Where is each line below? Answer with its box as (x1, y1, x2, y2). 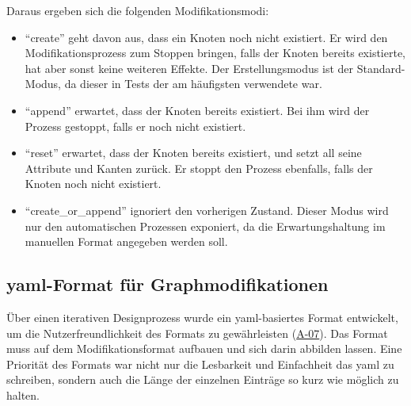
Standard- (356, 59, 405, 76)
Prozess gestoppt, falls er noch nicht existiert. (25, 117, 246, 134)
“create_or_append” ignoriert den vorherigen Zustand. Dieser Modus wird (25, 201, 389, 218)
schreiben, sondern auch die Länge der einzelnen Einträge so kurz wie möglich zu (6, 371, 399, 388)
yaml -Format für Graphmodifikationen (6, 272, 329, 297)
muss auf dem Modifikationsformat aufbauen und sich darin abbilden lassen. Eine (6, 340, 402, 357)
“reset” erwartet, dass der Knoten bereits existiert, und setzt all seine (25, 144, 362, 161)
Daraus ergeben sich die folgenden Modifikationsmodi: (6, 2, 269, 18)
